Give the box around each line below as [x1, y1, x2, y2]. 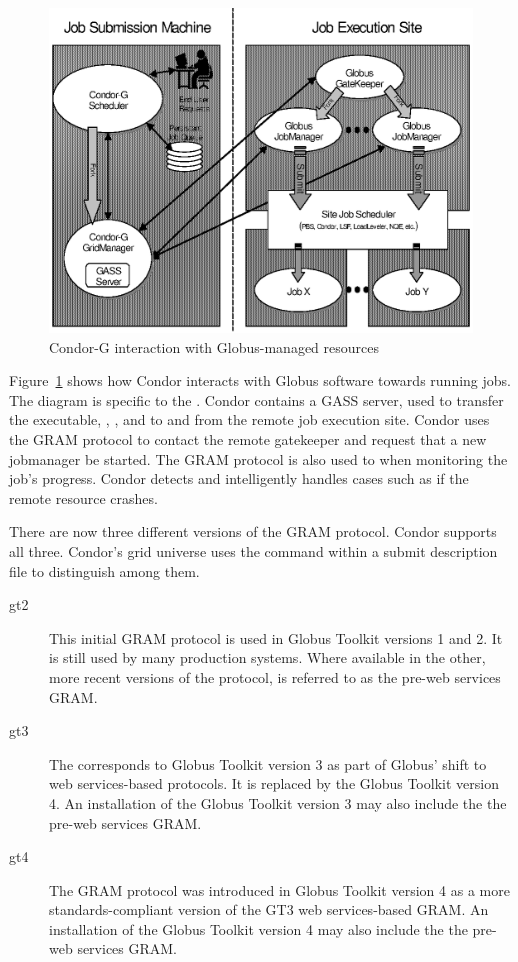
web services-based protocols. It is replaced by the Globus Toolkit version [49, 773, 499, 794]
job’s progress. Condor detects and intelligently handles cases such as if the [9, 468, 469, 489]
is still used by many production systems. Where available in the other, [49, 647, 486, 668]
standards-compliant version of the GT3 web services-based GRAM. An [49, 899, 489, 920]
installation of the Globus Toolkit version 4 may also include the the [49, 918, 468, 939]
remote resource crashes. [9, 487, 158, 508]
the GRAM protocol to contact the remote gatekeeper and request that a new [9, 429, 487, 449]
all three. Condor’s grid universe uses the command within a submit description [9, 540, 498, 561]
